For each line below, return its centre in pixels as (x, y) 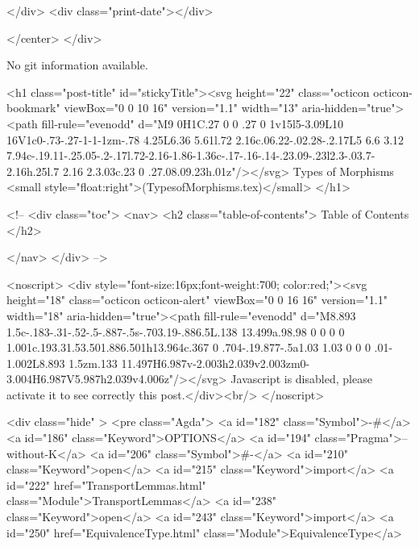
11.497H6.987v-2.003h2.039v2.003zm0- (216, 363)
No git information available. (77, 65)
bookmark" (33, 108)
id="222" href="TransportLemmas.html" (106, 484)
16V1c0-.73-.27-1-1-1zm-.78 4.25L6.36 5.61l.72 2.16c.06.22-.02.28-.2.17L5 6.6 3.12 (205, 139)
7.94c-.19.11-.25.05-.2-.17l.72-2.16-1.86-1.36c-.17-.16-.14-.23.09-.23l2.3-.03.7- (191, 155)
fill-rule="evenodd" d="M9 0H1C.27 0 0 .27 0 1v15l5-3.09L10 (193, 123)
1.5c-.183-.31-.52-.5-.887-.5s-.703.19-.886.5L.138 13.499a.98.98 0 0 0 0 (176, 331)
